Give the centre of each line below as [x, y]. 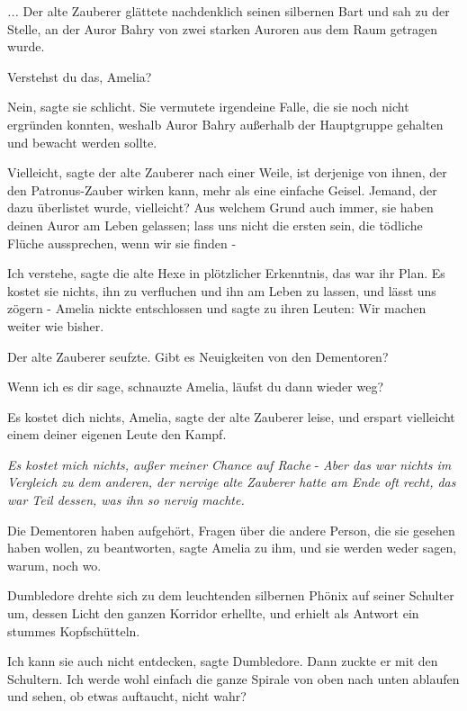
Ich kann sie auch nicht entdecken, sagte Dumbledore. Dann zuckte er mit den [223, 661]
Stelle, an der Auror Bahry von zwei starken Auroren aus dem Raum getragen [223, 28]
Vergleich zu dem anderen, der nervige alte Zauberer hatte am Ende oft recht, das [232, 482]
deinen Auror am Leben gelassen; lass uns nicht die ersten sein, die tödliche [215, 225]
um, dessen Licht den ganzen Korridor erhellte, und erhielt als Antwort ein [213, 613]
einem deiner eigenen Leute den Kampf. [117, 434]
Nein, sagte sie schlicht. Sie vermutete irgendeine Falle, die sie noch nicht [208, 107]
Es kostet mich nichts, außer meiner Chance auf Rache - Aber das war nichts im [229, 464]
